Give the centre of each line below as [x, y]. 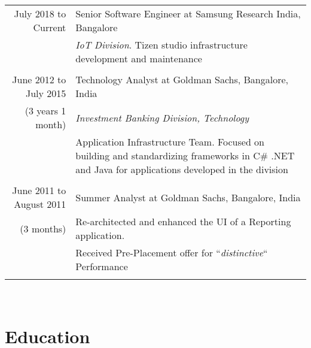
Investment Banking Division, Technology [162, 117]
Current [50, 27]
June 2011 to [39, 190]
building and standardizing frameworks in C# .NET [185, 155]
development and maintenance [139, 58]
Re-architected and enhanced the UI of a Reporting [183, 221]
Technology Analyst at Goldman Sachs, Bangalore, [182, 79]
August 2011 [40, 204]
